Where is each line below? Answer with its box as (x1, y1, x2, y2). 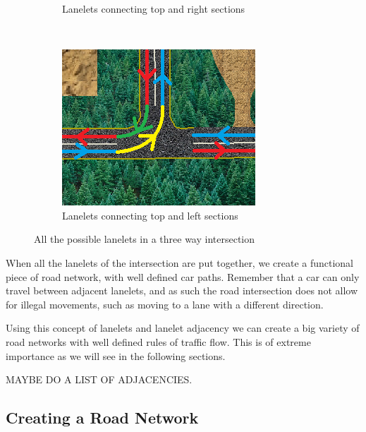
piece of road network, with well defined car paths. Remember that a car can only (6, 269, 360, 284)
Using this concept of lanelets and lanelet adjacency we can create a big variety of (6, 320, 360, 335)
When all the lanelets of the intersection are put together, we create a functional (6, 255, 354, 270)
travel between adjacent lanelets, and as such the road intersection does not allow (6, 283, 358, 298)
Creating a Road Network (6, 407, 199, 428)
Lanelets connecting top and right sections (62, 1, 245, 16)
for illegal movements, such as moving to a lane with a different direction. (6, 296, 324, 311)
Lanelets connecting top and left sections (62, 208, 238, 222)
